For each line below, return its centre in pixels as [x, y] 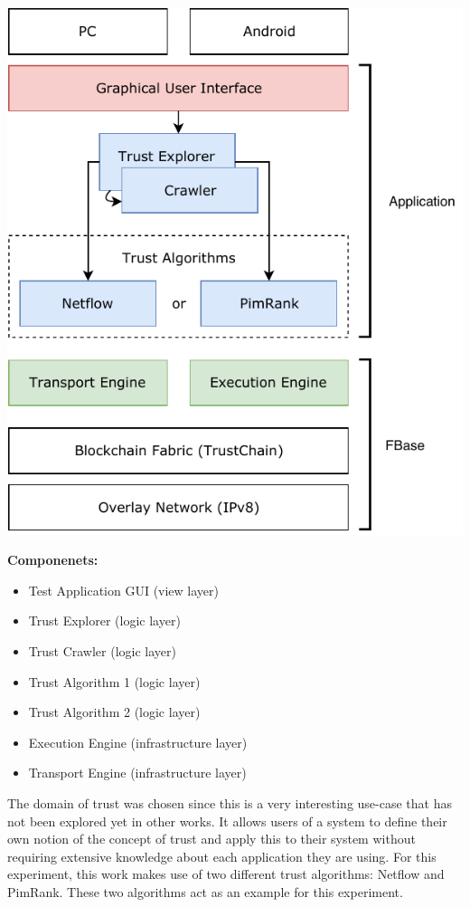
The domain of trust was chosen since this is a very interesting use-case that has [230, 803]
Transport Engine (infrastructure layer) [137, 773]
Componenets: [53, 560]
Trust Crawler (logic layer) [102, 651]
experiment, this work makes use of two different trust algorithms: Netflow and [226, 874]
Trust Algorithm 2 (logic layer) [114, 712]
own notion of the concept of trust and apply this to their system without [211, 839]
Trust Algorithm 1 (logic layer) [114, 681]
